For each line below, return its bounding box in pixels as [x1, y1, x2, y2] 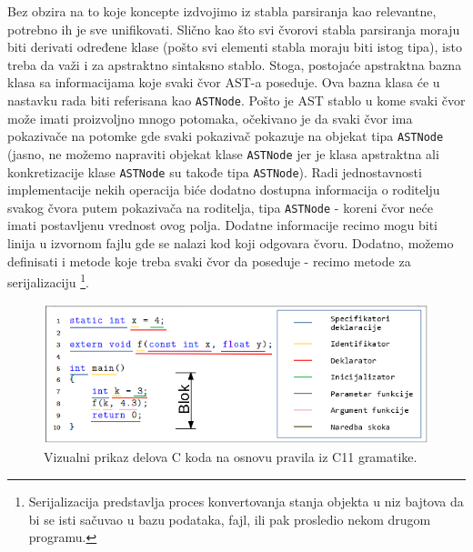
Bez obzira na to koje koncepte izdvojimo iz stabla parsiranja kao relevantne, [7, 2, 437, 20]
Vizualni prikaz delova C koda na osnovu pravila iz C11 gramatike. [44, 447, 418, 467]
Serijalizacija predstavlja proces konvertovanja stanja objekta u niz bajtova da [28, 492, 464, 511]
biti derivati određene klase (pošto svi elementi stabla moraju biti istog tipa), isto [7, 37, 462, 56]
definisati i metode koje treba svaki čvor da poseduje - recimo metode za [7, 251, 411, 270]
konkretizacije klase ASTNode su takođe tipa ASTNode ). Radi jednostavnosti [7, 162, 422, 181]
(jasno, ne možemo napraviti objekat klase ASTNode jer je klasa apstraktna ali [7, 144, 439, 163]
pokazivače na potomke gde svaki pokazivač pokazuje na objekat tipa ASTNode [7, 126, 444, 146]
